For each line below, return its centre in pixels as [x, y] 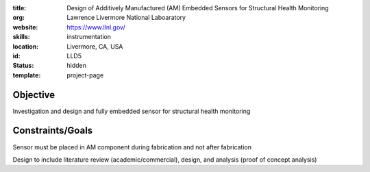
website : [25, 27]
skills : [21, 37]
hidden [77, 66]
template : [27, 75]
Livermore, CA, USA [95, 46]
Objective [34, 95]
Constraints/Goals [53, 131]
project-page [85, 75]
